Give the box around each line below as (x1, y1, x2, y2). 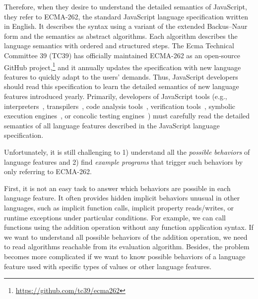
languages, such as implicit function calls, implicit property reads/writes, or (4, 202, 234, 212)
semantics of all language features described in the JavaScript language (4, 120, 220, 130)
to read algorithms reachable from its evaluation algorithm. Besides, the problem (4, 241, 250, 252)
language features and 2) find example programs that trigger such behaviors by (4, 156, 243, 167)
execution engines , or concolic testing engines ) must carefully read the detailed (4, 110, 250, 121)
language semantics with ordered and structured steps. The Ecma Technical (4, 40, 234, 51)
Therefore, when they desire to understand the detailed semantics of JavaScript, (4, 1, 247, 11)
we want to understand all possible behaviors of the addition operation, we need (4, 231, 248, 242)
